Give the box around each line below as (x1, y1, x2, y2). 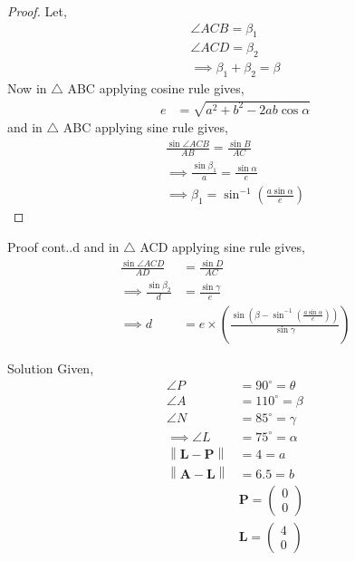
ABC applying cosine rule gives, (67, 79, 245, 98)
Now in (7, 79, 47, 98)
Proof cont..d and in (7, 237, 120, 256)
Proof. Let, (7, 2, 67, 20)
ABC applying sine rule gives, (62, 118, 228, 137)
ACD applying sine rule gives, (139, 237, 305, 256)
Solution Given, (7, 359, 94, 378)
